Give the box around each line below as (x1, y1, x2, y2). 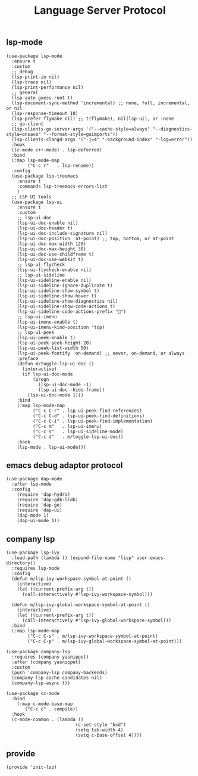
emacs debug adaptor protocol (6, 460, 123, 470)
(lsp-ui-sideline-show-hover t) (17, 293, 97, 299)
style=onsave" (6, 131, 42, 137)
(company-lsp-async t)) (11, 680, 70, 686)
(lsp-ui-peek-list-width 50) (17, 345, 89, 351)
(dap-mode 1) (17, 513, 49, 519)
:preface (17, 355, 39, 361)
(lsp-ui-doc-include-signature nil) (17, 230, 108, 236)
